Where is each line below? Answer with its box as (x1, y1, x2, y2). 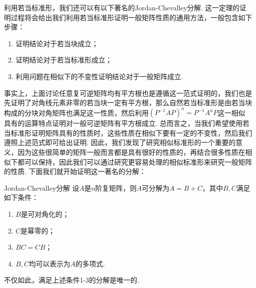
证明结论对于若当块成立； (15, 38, 98, 48)
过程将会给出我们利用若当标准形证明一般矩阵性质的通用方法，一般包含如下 (10, 12, 252, 22)
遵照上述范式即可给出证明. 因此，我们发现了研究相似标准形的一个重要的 (4, 137, 236, 147)
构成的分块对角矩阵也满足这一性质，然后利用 (4, 107, 149, 117)
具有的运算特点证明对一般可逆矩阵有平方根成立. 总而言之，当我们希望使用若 (4, 118, 250, 128)
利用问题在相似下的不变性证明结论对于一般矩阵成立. (15, 71, 183, 81)
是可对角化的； (21, 209, 69, 219)
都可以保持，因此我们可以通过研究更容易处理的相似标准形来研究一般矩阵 (17, 156, 252, 167)
